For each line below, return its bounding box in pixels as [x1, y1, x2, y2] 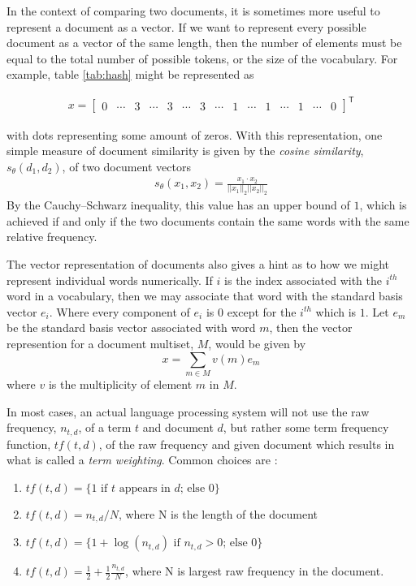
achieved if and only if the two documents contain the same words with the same [6, 212, 409, 229]
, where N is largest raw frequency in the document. [125, 562, 384, 580]
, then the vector [269, 319, 353, 336]
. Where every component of [49, 303, 190, 320]
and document [142, 419, 214, 436]
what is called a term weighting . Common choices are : [6, 451, 278, 468]
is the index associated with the [224, 271, 382, 288]
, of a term [78, 419, 132, 436]
